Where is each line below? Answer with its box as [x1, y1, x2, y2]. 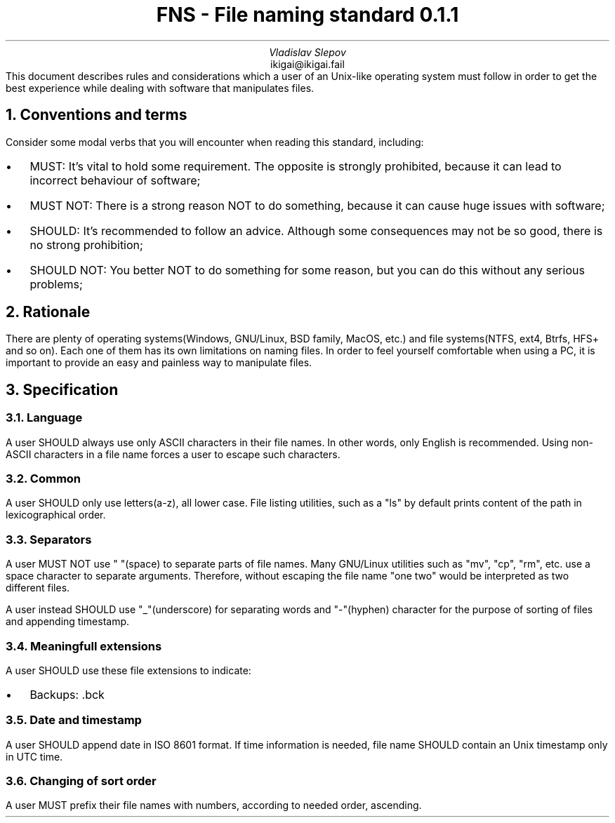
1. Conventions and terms [6, 106, 187, 124]
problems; [29, 276, 83, 291]
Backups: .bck [29, 687, 105, 702]
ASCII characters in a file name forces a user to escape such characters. [6, 448, 340, 460]
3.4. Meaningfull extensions [6, 638, 162, 653]
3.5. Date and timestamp [6, 713, 142, 728]
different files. [6, 582, 70, 594]
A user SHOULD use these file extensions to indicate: [6, 664, 251, 676]
